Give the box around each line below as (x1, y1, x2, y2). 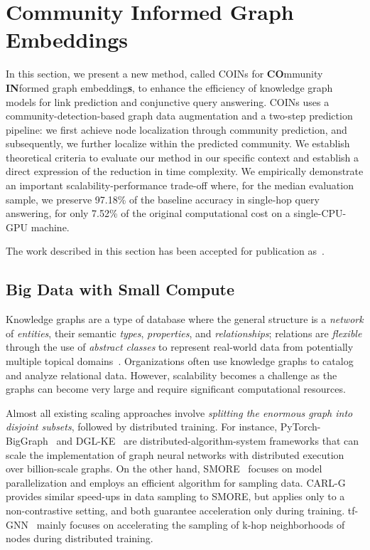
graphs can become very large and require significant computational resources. (6, 381, 346, 396)
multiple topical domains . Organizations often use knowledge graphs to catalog (6, 354, 354, 369)
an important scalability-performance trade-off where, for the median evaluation (6, 178, 354, 193)
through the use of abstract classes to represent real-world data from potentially (6, 339, 354, 354)
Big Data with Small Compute (6, 278, 235, 300)
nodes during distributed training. (6, 531, 153, 546)
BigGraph (6, 433, 48, 448)
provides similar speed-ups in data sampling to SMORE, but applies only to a (6, 489, 345, 504)
